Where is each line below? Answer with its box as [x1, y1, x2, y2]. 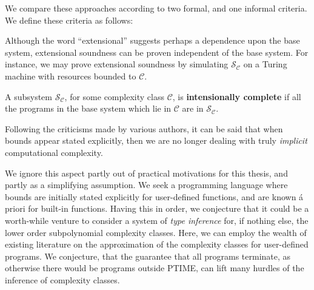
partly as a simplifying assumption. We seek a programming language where [5, 178, 288, 191]
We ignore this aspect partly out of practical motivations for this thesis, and [5, 166, 288, 179]
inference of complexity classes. [5, 273, 120, 286]
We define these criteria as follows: [5, 13, 133, 26]
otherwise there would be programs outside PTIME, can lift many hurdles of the [5, 261, 304, 274]
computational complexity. [5, 146, 103, 158]
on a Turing [243, 58, 287, 70]
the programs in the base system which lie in [5, 102, 172, 115]
